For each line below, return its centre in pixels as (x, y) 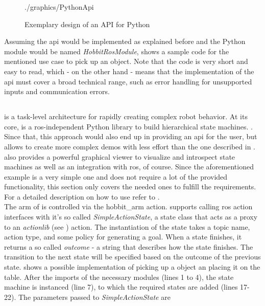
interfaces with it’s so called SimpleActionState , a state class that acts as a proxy (131, 217)
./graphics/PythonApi (59, 7)
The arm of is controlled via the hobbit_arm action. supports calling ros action (128, 206)
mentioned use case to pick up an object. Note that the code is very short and (126, 61)
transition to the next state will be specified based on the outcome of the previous (132, 257)
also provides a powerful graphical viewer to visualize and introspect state (120, 156)
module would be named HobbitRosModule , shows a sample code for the (117, 51)
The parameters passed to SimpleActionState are (94, 297)
